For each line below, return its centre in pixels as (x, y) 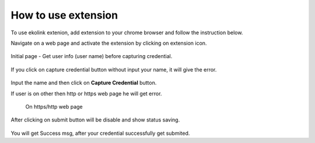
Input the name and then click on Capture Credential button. (84, 83)
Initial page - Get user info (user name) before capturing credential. (92, 56)
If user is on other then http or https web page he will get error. (86, 94)
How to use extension (64, 15)
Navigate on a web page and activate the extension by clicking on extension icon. (109, 43)
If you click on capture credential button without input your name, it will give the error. (114, 69)
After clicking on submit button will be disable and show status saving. (95, 120)
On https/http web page (54, 106)
